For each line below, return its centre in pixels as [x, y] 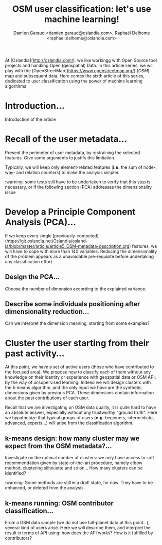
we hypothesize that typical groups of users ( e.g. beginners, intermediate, [80, 418]
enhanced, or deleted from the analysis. [45, 488]
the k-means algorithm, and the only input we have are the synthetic [73, 388]
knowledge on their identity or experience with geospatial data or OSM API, [81, 377]
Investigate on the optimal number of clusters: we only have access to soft [80, 458]
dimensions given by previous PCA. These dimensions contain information [80, 393]
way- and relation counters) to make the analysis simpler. [63, 172]
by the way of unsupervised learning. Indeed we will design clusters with [78, 382]
